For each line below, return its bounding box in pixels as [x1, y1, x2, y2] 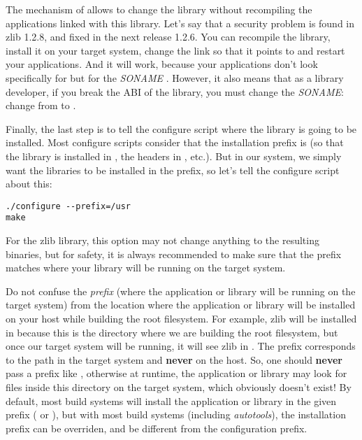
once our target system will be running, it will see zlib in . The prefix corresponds [6, 339, 356, 353]
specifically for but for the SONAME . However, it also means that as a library [6, 70, 344, 85]
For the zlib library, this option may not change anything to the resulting [6, 233, 319, 248]
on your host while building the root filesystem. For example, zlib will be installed [6, 311, 357, 325]
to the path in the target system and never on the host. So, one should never [6, 352, 342, 367]
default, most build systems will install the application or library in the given [6, 393, 337, 408]
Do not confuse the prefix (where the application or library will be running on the [6, 283, 356, 298]
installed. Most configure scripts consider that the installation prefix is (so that [6, 135, 344, 150]
